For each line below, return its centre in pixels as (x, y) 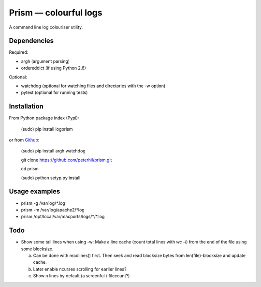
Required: (19, 52)
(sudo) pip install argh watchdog (53, 151)
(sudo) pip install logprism (47, 129)
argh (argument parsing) (45, 61)
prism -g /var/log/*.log (43, 203)
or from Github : (24, 140)
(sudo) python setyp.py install (51, 178)
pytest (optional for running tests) (54, 92)
